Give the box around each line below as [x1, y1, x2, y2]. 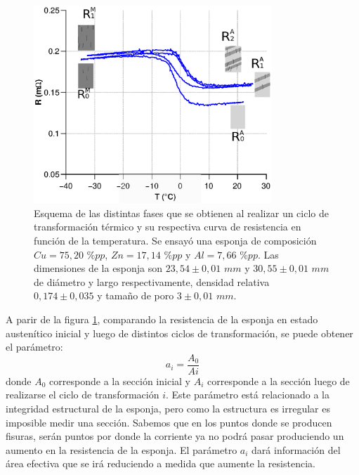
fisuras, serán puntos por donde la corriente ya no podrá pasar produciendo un [6, 429, 344, 443]
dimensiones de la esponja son [34, 261, 163, 275]
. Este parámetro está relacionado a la [165, 387, 329, 402]
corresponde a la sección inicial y [49, 373, 190, 388]
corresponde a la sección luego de [207, 373, 350, 388]
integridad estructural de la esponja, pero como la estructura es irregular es [6, 401, 330, 415]
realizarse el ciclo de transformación [6, 387, 159, 402]
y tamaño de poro [97, 288, 174, 303]
